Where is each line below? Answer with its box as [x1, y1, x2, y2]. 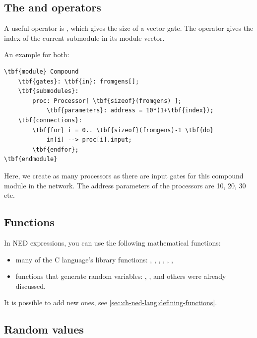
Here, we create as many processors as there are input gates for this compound [4, 170, 244, 180]
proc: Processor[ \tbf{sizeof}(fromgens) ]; [32, 97, 182, 104]
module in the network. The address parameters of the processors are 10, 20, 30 [4, 180, 246, 190]
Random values [4, 322, 84, 337]
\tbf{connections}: [18, 116, 82, 124]
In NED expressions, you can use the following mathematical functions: [4, 237, 221, 248]
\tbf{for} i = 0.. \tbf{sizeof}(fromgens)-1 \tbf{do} [32, 126, 214, 134]
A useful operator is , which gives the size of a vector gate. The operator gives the [4, 23, 254, 33]
